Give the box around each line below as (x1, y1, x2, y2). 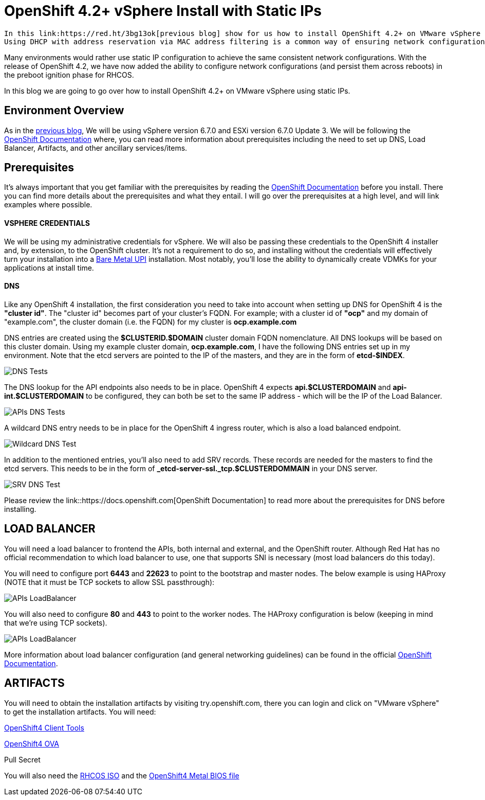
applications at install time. (4, 263, 94, 272)
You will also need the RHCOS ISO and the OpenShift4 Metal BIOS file (4, 771, 239, 780)
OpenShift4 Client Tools (4, 723, 84, 732)
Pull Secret (4, 755, 41, 764)
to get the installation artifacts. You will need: (4, 707, 156, 716)
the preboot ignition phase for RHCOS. (4, 70, 134, 79)
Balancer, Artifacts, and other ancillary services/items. (4, 143, 188, 152)
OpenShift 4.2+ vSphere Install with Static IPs (4, 2, 322, 20)
